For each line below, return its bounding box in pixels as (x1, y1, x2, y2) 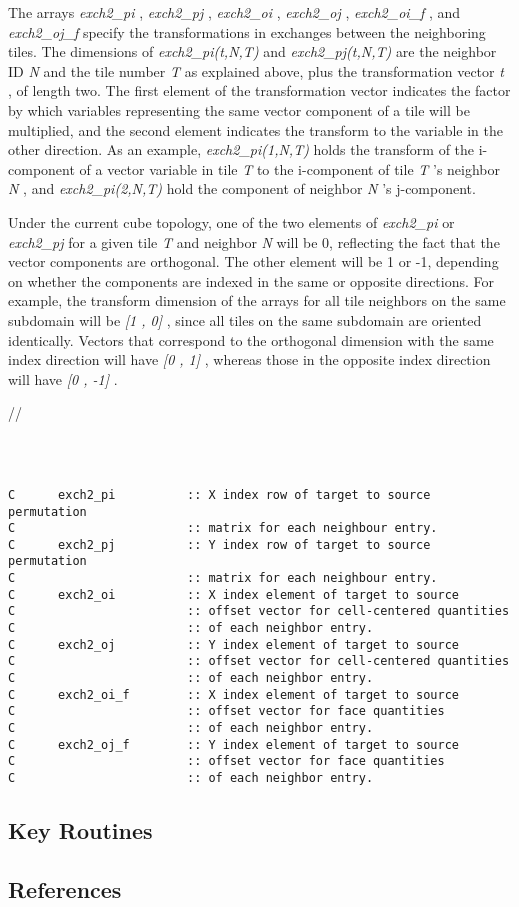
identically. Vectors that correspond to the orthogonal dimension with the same (8, 329, 494, 350)
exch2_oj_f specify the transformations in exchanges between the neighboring (8, 21, 486, 42)
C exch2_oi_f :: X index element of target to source (8, 687, 460, 702)
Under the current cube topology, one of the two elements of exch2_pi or (8, 211, 455, 232)
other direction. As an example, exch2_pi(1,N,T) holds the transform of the (8, 139, 475, 160)
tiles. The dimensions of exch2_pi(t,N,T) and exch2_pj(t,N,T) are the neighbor (8, 41, 497, 62)
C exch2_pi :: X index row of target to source (8, 487, 431, 502)
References (8, 873, 122, 904)
